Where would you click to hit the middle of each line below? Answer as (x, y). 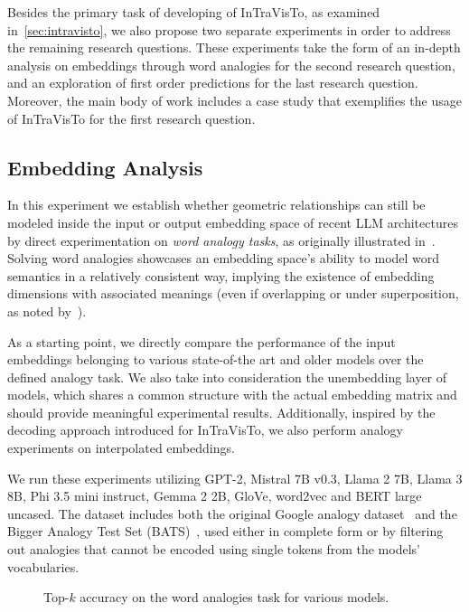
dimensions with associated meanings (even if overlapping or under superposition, (233, 293)
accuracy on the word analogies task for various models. (234, 597)
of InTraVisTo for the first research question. (131, 118)
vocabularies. (43, 566)
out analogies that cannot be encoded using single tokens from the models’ (214, 549)
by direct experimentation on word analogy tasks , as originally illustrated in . (221, 240)
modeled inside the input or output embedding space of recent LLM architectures (233, 222)
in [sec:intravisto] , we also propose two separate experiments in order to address (229, 29)
